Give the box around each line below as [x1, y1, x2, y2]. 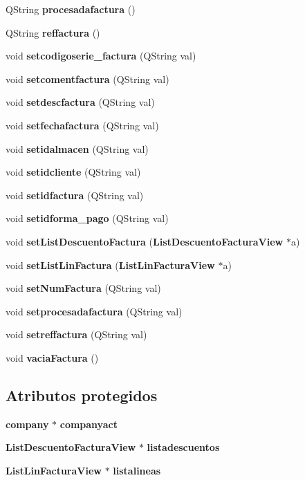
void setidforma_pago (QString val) [6, 211, 169, 225]
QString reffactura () [6, 25, 100, 39]
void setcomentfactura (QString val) [6, 71, 169, 86]
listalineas [113, 463, 161, 477]
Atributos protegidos [6, 384, 158, 405]
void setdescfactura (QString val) [6, 95, 155, 109]
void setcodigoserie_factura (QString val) [6, 48, 196, 63]
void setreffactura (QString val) [6, 327, 147, 342]
